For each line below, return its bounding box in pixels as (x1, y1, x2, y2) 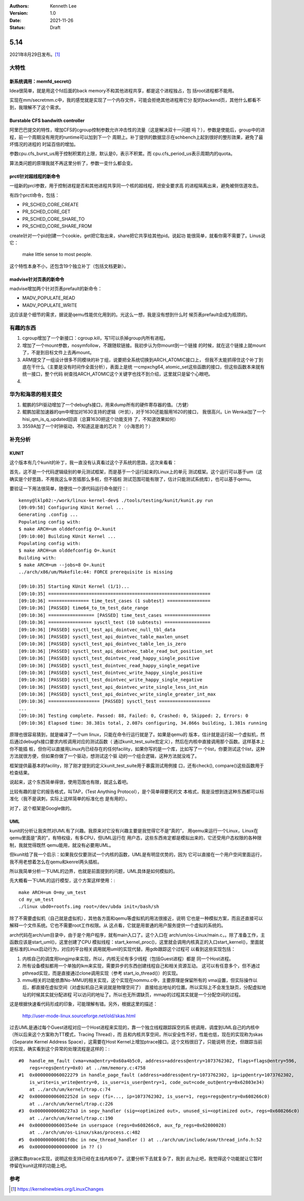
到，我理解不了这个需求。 (9, 104, 64, 110)
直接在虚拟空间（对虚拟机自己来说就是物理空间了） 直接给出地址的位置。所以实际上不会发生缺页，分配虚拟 (35, 984, 261, 991)
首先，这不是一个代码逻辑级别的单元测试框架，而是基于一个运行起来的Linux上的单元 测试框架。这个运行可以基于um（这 (9, 469, 262, 475)
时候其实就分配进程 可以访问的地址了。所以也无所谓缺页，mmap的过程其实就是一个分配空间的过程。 (31, 991, 244, 998)
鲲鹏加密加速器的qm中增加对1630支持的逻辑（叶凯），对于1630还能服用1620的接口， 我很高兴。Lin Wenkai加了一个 (22, 409, 266, 415)
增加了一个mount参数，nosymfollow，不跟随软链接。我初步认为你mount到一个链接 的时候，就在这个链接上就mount (22, 342, 266, 348)
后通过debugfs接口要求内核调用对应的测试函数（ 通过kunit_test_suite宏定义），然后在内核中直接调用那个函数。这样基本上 (9, 739, 265, 745)
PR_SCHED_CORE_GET (22, 208, 71, 215)
